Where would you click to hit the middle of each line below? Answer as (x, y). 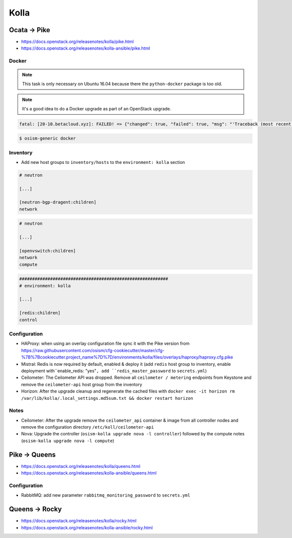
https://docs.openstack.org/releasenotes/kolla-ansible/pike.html (86, 48)
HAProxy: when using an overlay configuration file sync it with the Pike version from (105, 343)
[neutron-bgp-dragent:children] (58, 202)
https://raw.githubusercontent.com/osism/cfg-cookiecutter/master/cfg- (93, 350)
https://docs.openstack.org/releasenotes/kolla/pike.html (77, 42)
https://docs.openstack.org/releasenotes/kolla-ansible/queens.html (89, 473)
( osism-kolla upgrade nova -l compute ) (68, 441)
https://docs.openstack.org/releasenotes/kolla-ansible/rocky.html (87, 527)
